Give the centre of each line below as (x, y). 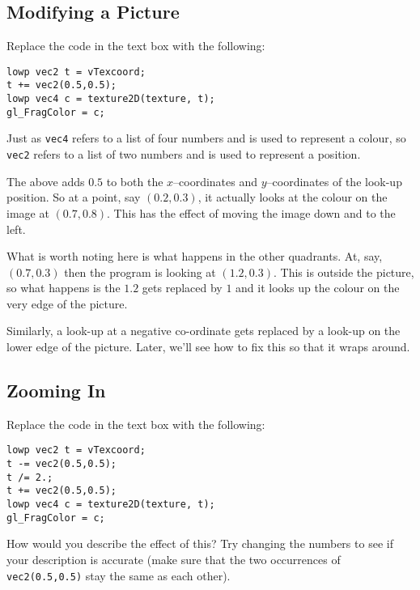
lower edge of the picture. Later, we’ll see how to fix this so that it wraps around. (208, 347)
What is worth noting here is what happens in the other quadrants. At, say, (195, 256)
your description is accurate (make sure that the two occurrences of (174, 559)
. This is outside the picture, (344, 272)
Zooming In (56, 391)
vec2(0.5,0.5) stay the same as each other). (119, 575)
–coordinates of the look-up (334, 181)
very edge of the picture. (67, 303)
